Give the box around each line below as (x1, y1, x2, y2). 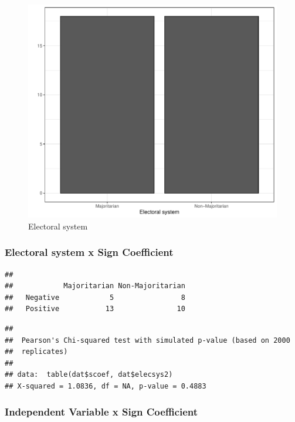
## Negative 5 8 (5, 293, 185, 302)
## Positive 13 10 (5, 305, 185, 313)
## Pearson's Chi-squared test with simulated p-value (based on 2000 (5, 336, 290, 345)
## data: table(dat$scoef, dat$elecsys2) (5, 370, 173, 379)
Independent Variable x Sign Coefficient (5, 404, 198, 419)
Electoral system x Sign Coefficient (5, 245, 174, 259)
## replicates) (5, 347, 68, 356)
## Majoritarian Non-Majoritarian (5, 282, 185, 291)
